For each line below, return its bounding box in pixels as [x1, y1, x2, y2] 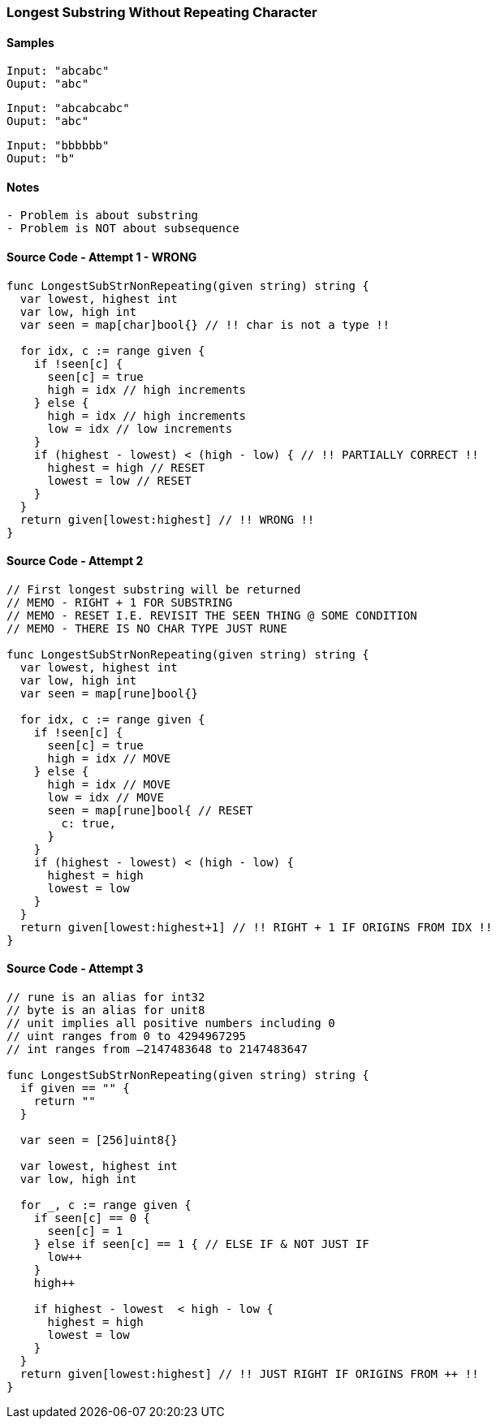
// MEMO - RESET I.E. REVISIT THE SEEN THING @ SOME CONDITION [6, 608, 417, 622]
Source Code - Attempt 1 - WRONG [6, 250, 197, 265]
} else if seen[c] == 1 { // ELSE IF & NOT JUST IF [33, 1237, 369, 1251]
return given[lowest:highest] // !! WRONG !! [19, 512, 315, 526]
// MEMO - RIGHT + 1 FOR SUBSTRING [6, 595, 233, 609]
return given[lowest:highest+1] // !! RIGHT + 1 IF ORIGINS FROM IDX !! [19, 920, 493, 934]
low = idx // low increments [47, 421, 233, 435]
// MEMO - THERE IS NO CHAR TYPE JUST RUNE [6, 621, 287, 635]
